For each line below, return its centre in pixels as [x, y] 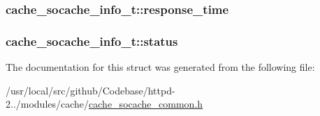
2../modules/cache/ [48, 104]
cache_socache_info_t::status [92, 41]
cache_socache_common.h [146, 104]
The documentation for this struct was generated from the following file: [160, 67]
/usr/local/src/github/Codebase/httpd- [90, 90]
